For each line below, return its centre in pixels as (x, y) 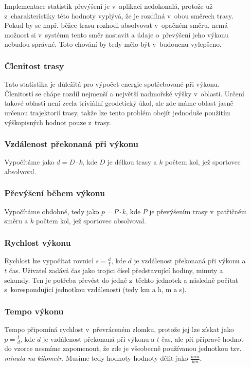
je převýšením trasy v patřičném (198, 211)
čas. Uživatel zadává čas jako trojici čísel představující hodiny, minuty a (116, 270)
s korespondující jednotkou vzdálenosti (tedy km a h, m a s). (96, 289)
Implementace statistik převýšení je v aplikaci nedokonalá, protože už (109, 6)
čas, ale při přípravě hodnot (202, 339)
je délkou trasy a (132, 162)
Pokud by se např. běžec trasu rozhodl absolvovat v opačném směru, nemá (116, 25)
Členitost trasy (34, 65)
